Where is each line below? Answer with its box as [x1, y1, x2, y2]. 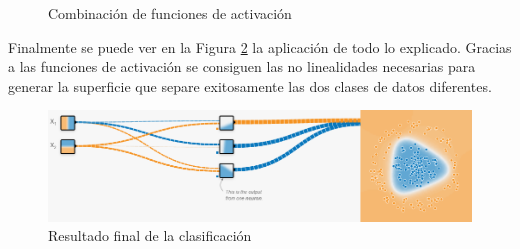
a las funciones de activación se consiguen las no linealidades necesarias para [8, 56, 476, 77]
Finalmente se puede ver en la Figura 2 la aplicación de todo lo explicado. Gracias [8, 36, 512, 57]
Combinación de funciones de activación [48, 3, 292, 23]
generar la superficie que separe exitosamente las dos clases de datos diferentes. [8, 75, 492, 96]
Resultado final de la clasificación [48, 225, 252, 246]
